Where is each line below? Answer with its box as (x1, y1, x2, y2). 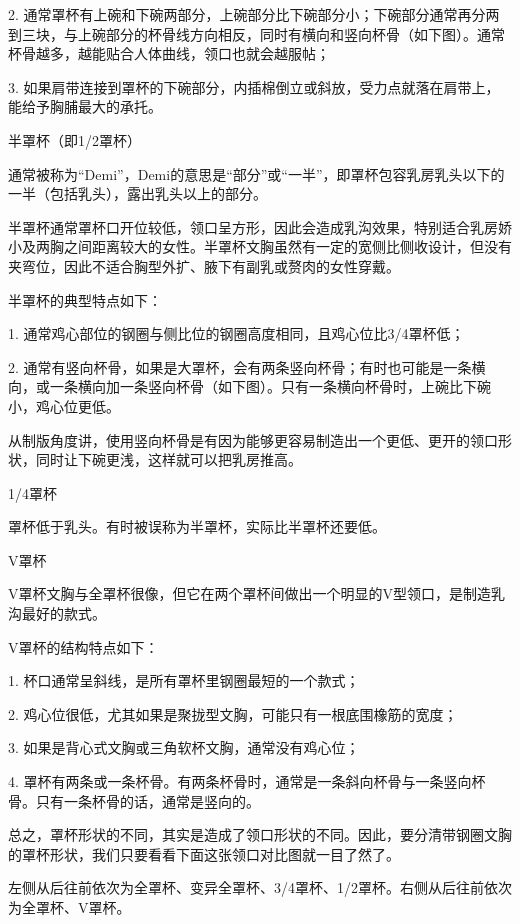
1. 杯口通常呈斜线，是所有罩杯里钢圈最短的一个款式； (8, 670, 360, 691)
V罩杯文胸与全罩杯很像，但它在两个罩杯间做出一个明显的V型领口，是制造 (8, 583, 491, 604)
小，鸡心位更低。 (8, 395, 120, 416)
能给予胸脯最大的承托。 (8, 96, 162, 117)
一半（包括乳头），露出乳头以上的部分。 (8, 183, 267, 204)
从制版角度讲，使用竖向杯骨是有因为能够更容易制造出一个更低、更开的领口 (8, 429, 498, 450)
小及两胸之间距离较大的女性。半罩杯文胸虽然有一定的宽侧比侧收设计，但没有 (8, 236, 512, 257)
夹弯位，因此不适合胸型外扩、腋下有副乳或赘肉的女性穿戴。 (8, 255, 400, 276)
